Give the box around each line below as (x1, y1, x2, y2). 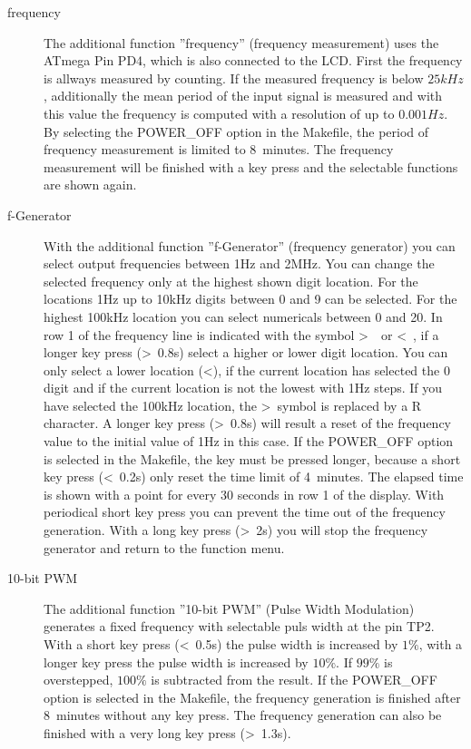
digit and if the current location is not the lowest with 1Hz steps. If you (44, 378, 443, 397)
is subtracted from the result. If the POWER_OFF (151, 670, 437, 689)
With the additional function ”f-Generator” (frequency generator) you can (44, 236, 456, 255)
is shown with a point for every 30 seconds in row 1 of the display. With (44, 484, 445, 503)
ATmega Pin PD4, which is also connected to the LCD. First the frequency (44, 51, 463, 70)
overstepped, (44, 670, 113, 689)
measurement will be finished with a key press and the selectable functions (44, 157, 458, 176)
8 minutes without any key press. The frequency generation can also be (44, 705, 442, 725)
